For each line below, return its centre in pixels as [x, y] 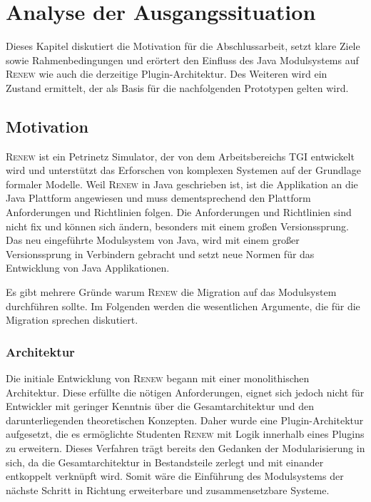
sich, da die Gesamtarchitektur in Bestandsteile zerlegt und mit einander [165, 462]
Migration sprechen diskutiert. [72, 320]
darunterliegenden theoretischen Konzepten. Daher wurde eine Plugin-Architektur [185, 420]
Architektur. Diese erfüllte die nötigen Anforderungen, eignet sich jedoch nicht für [185, 392]
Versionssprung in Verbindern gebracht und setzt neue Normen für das [160, 253]
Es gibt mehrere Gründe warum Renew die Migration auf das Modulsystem [171, 292]
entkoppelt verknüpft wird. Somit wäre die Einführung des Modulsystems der [175, 476]
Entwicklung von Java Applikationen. [88, 268]
